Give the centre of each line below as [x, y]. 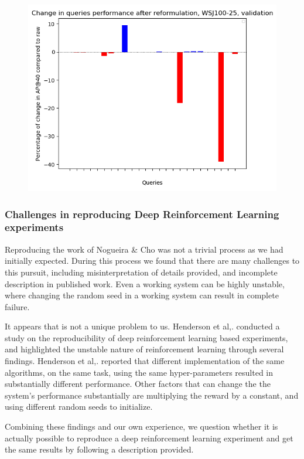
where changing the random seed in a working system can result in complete [142, 295]
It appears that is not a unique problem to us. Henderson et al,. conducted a [142, 326]
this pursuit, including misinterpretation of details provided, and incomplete [141, 272]
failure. [17, 306]
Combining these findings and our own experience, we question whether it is [141, 426]
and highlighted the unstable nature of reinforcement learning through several [144, 349]
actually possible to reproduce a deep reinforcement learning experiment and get [149, 438]
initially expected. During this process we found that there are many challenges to [152, 261]
